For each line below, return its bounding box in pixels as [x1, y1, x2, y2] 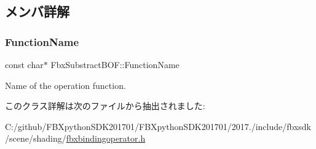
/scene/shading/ [5, 132, 66, 145]
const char [5, 58, 44, 71]
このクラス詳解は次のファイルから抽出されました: [5, 99, 205, 112]
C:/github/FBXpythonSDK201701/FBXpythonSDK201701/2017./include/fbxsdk [5, 120, 311, 132]
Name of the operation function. [5, 78, 126, 91]
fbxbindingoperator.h [66, 132, 146, 145]
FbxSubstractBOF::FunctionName [50, 58, 180, 71]
